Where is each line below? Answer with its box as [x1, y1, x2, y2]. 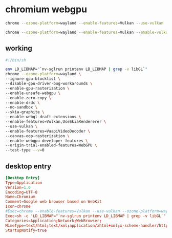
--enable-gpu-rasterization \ [5, 85, 70, 91]
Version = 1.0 [5, 185, 31, 190]
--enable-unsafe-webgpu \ [5, 91, 60, 96]
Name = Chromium [5, 194, 36, 200]
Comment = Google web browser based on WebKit [5, 199, 102, 204]
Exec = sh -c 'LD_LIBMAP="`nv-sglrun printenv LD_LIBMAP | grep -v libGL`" [5, 213, 166, 219]
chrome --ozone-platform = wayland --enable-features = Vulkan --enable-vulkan [5, 30, 170, 35]
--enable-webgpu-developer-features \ [5, 138, 88, 143]
